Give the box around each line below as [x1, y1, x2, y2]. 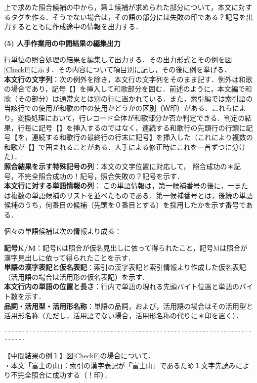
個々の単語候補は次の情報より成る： [4, 226, 122, 236]
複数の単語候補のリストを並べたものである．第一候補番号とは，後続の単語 [10, 190, 253, 200]
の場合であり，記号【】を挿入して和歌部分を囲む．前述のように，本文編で [4, 84, 245, 94]
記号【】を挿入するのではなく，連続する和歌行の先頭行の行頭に [38, 122, 246, 132]
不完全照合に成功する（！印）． [10, 370, 111, 380]
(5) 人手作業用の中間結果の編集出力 [4, 38, 121, 48]
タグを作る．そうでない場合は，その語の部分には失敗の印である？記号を [10, 11, 246, 22]
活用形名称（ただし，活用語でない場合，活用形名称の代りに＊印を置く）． [4, 310, 243, 321]
